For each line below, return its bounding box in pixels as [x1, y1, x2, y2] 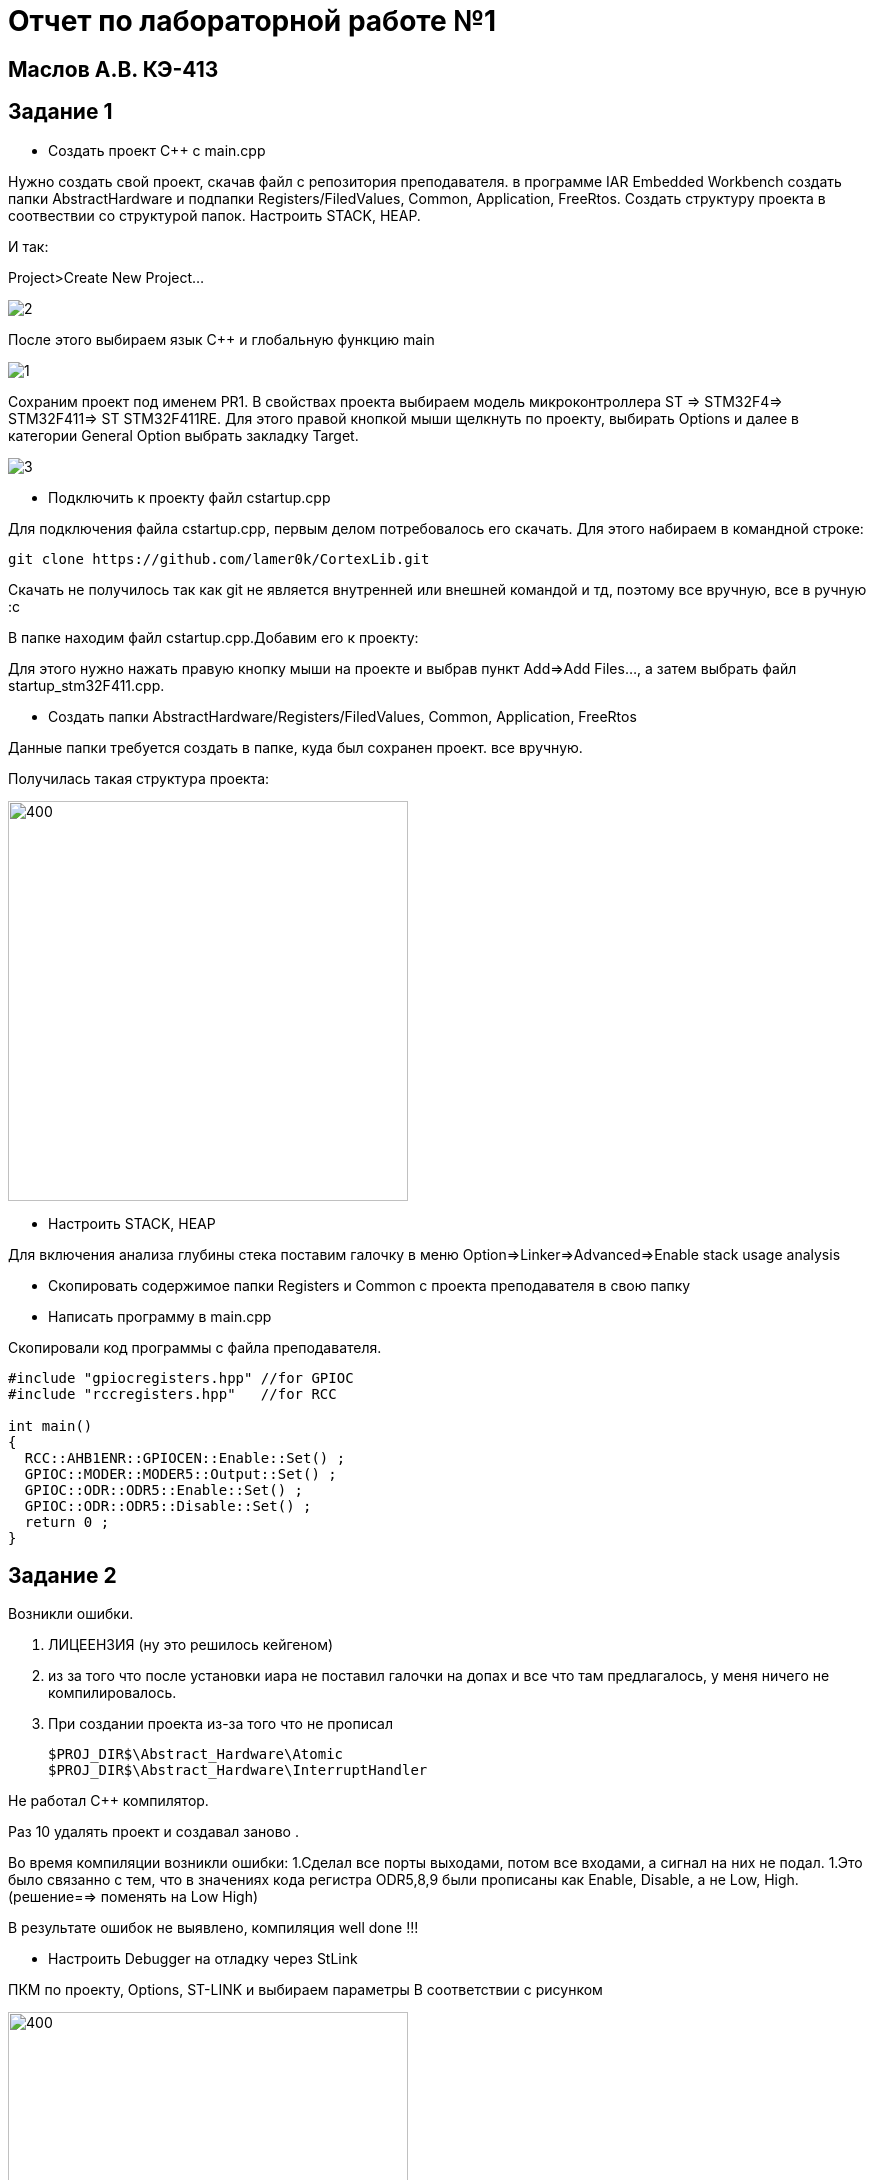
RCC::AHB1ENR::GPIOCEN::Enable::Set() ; [24, 1449, 346, 1466]
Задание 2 [8, 1563, 117, 1589]
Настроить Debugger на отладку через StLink [48, 1950, 358, 1968]
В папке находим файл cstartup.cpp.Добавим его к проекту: [8, 628, 419, 646]
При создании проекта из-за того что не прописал [48, 1715, 393, 1733]
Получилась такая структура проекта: [8, 769, 270, 787]
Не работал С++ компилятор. [8, 1792, 209, 1810]
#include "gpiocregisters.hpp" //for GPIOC [8, 1369, 354, 1386]
